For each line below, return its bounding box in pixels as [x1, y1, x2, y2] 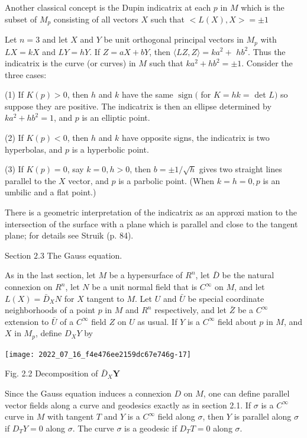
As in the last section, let [5, 269, 96, 281]
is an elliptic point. [82, 111, 150, 124]
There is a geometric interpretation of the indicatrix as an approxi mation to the [5, 206, 297, 218]
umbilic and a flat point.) [5, 186, 96, 198]
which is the [241, 1, 285, 13]
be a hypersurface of [109, 269, 183, 281]
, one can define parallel [203, 387, 290, 400]
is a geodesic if [124, 421, 177, 434]
